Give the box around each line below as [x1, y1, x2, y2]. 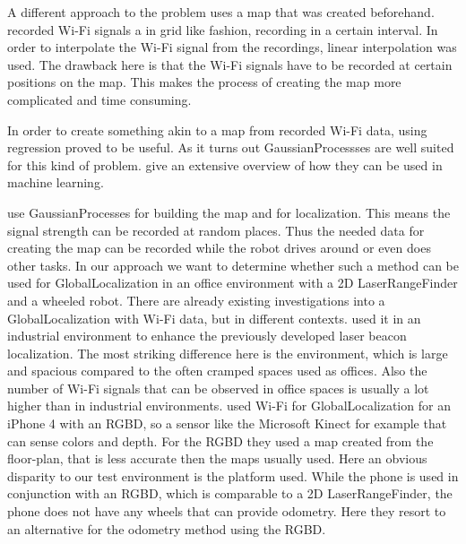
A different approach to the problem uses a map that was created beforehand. [7, 3, 435, 21]
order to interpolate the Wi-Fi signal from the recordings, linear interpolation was [7, 38, 457, 56]
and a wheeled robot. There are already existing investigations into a [7, 290, 385, 309]
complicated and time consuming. [7, 90, 192, 108]
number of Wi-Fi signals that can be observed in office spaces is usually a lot [7, 378, 429, 397]
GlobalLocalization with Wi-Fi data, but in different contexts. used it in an [7, 308, 421, 327]
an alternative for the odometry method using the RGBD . [7, 519, 326, 538]
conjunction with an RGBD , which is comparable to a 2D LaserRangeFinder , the [7, 484, 453, 503]
